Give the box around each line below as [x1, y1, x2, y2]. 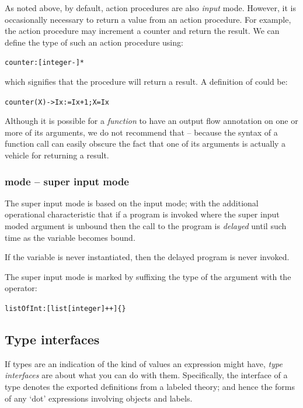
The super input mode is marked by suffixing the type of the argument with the [5, 270, 291, 282]
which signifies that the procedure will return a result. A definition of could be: [5, 75, 288, 88]
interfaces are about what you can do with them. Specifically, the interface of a [5, 369, 288, 381]
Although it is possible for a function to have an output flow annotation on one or [5, 115, 298, 127]
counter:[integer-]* [5, 58, 85, 67]
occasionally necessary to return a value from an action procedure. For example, [5, 13, 291, 25]
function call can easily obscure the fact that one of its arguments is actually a [5, 137, 286, 150]
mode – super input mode [5, 174, 129, 188]
